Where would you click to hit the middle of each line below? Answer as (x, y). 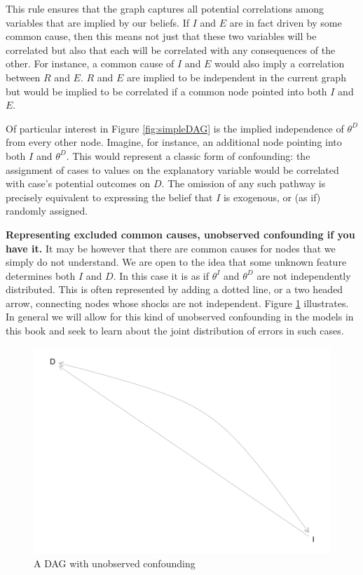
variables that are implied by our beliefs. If (98, 22)
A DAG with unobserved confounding (115, 563)
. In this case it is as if (161, 275)
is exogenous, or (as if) (272, 197)
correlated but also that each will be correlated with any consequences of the (171, 49)
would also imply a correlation (280, 63)
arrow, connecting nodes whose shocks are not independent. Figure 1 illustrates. (177, 303)
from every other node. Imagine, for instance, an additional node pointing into (174, 142)
